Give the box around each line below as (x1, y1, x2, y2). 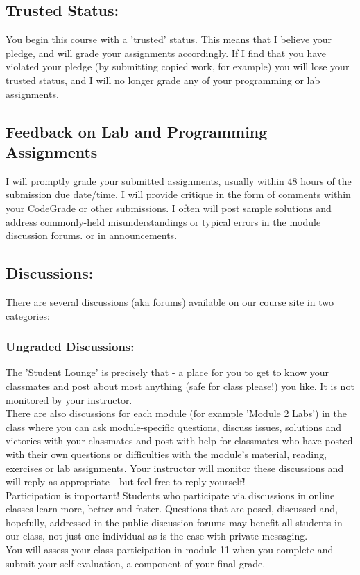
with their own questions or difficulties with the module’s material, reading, (6, 446, 327, 461)
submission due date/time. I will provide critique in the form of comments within (6, 187, 351, 202)
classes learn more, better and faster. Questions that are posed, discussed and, (6, 501, 338, 516)
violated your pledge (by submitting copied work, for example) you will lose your (6, 59, 350, 74)
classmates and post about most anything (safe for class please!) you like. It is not (6, 378, 354, 393)
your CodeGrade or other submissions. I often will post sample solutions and (6, 200, 332, 215)
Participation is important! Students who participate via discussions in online (6, 487, 335, 502)
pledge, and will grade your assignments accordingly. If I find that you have (6, 45, 326, 60)
